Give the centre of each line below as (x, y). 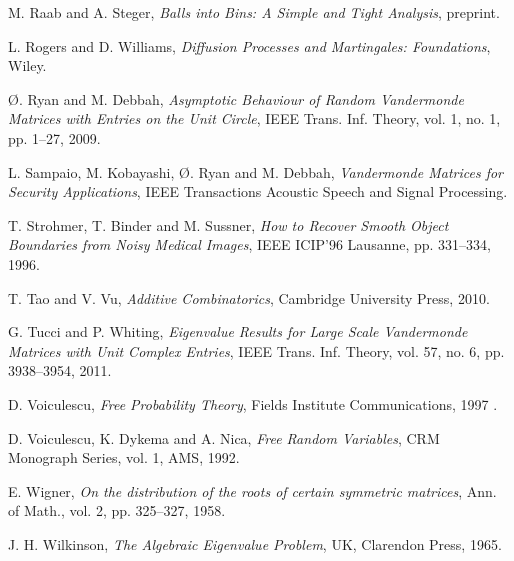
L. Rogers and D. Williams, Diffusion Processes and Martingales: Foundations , (249, 45)
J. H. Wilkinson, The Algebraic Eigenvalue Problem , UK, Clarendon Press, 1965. (255, 543)
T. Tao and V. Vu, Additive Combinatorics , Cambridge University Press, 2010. (249, 297)
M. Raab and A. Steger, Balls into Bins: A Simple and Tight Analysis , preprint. (254, 12)
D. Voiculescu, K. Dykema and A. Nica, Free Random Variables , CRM (224, 437)
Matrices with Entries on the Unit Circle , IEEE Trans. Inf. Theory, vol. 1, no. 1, (254, 118)
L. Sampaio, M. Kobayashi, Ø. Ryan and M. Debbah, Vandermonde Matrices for (256, 171)
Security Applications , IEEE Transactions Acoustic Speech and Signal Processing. (258, 191)
